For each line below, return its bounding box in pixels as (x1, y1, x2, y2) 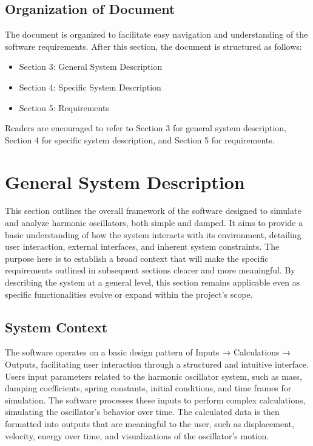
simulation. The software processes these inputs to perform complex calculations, (5, 393, 306, 406)
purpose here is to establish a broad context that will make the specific (5, 252, 269, 264)
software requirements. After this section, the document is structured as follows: (5, 39, 302, 52)
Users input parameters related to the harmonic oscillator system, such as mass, (5, 369, 302, 382)
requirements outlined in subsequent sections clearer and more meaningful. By (5, 264, 295, 276)
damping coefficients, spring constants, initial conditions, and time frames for (5, 382, 292, 394)
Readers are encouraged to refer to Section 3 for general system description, (5, 122, 286, 134)
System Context (5, 317, 108, 336)
